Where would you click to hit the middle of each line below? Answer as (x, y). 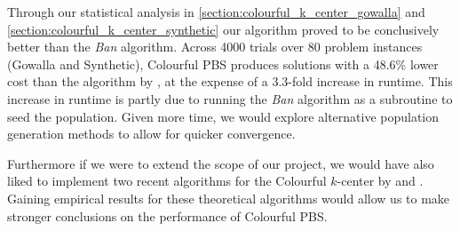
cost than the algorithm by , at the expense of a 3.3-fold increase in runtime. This (230, 81)
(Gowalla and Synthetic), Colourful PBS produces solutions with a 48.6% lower (223, 64)
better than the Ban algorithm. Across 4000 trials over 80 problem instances (215, 47)
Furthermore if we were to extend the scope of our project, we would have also (221, 163)
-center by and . (380, 181)
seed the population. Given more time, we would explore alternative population (223, 116)
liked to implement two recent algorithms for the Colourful (167, 181)
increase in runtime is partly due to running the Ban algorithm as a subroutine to (230, 98)
